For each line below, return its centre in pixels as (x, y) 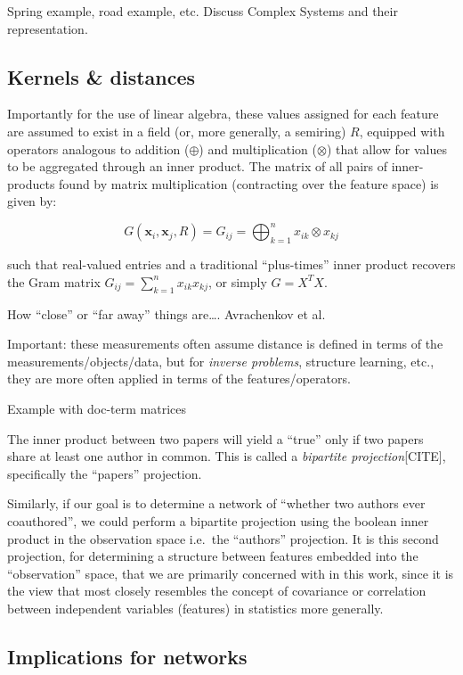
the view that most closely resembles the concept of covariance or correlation (217, 591)
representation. (48, 28)
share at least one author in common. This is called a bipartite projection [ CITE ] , (227, 456)
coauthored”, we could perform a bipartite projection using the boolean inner (218, 520)
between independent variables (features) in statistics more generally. (195, 608)
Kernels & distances (102, 76)
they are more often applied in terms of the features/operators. (179, 379)
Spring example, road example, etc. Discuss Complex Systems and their (203, 11)
